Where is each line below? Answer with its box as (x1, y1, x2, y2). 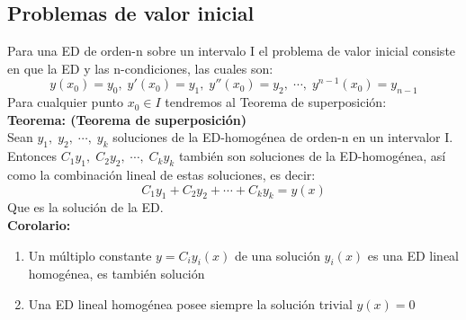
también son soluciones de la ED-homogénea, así (178, 147, 446, 165)
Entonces (7, 147, 58, 165)
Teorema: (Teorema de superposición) (7, 110, 247, 129)
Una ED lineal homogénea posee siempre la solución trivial (28, 295, 353, 314)
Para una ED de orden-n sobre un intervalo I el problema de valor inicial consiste (7, 41, 456, 60)
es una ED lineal (367, 245, 459, 264)
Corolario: (7, 216, 71, 235)
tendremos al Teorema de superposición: (165, 93, 387, 111)
